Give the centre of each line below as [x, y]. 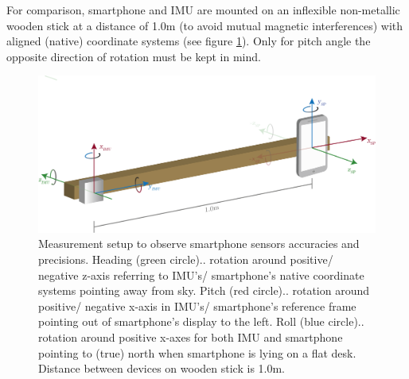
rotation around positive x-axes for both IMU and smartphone [191, 337]
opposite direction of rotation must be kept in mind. [134, 56]
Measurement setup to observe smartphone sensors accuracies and [199, 244]
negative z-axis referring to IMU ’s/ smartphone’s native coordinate [201, 275]
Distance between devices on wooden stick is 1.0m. [162, 368]
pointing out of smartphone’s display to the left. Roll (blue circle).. [201, 321]
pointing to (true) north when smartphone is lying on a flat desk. [197, 352]
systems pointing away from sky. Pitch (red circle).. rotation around [204, 290]
